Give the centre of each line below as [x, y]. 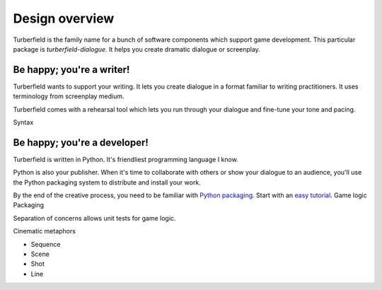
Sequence [46, 244]
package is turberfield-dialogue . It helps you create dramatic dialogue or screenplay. [137, 49]
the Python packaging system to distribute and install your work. [107, 182]
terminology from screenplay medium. [69, 96]
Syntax [23, 122]
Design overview [64, 18]
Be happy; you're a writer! [71, 70]
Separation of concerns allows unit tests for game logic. [94, 218]
